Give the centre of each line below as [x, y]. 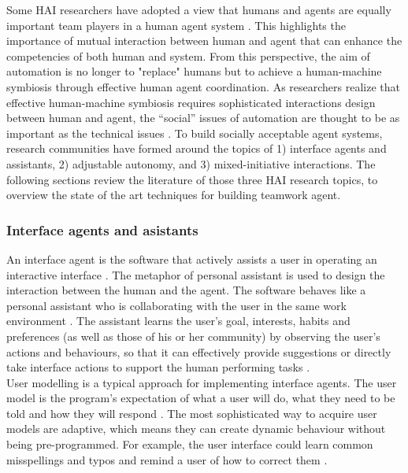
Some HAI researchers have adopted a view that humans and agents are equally [199, 9]
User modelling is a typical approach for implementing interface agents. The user [202, 382]
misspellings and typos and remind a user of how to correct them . [167, 459]
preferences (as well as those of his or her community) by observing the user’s [193, 336]
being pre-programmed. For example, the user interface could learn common [190, 444]
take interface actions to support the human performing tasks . [158, 367]
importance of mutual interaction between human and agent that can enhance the [204, 41]
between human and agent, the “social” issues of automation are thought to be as [203, 118]
